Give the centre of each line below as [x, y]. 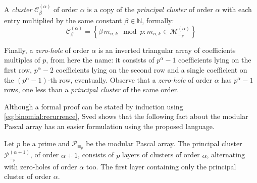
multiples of [22, 60]
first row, [18, 70]
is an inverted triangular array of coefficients [167, 50]
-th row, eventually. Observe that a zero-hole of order [130, 79]
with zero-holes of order [41, 166]
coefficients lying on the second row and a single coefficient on [151, 70]
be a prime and [46, 143]
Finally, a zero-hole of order [47, 50]
